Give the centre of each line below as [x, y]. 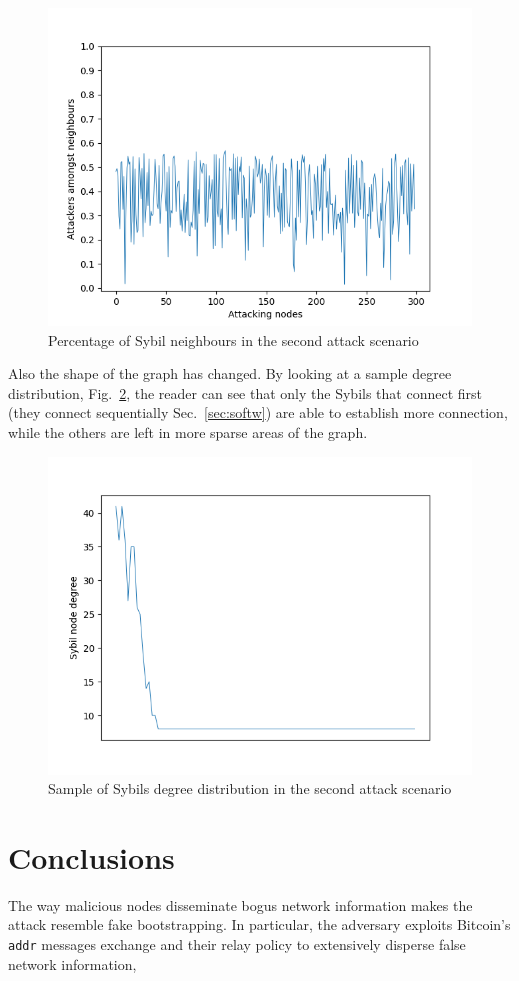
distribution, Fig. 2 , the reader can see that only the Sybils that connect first [245, 392]
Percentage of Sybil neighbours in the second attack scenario [233, 339]
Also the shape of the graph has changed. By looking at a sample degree [230, 373]
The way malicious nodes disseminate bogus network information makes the [240, 904]
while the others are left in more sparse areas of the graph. [188, 431]
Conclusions [91, 856]
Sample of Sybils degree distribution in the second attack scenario [250, 788]
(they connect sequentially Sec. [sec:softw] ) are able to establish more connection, [258, 412]
